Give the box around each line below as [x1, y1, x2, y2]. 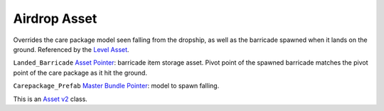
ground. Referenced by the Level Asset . [13, 45, 129, 53]
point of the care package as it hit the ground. [13, 68, 147, 77]
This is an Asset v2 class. [13, 95, 88, 103]
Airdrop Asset [13, 11, 97, 26]
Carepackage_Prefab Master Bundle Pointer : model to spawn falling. [13, 82, 220, 90]
